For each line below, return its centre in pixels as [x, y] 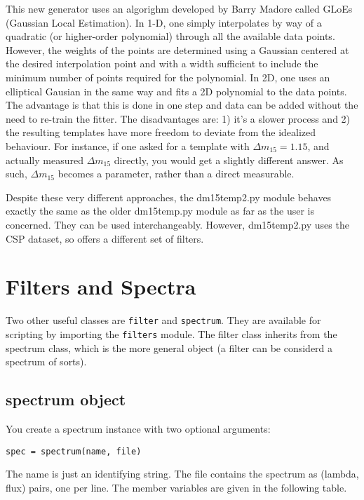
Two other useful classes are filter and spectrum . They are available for [163, 320]
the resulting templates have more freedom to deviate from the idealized [161, 132]
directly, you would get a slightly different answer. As [229, 160]
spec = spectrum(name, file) [74, 451]
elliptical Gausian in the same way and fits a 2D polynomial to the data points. [176, 91]
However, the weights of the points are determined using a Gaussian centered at [177, 49]
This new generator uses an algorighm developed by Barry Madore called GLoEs [179, 8]
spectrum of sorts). [46, 362]
